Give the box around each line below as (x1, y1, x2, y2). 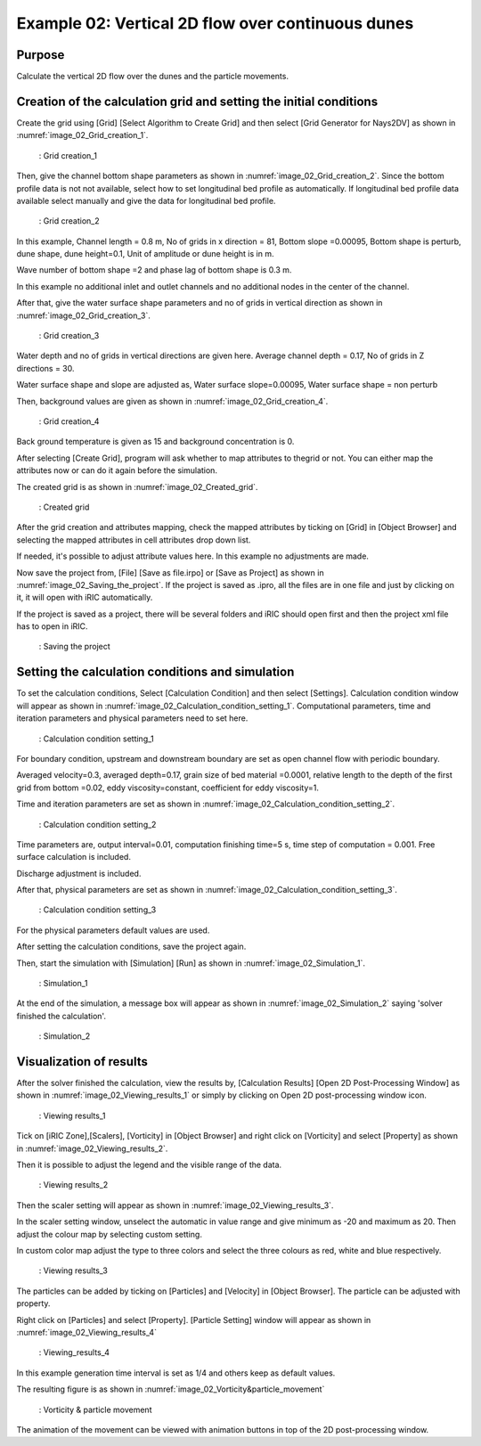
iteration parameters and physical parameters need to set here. (16, 713, 249, 723)
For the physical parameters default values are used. (16, 925, 210, 935)
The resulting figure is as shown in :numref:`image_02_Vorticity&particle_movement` (16, 1384, 325, 1394)
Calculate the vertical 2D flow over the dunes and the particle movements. (16, 71, 289, 82)
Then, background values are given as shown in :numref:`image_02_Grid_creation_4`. (16, 396, 329, 406)
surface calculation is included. (16, 852, 131, 862)
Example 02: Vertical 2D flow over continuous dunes (16, 13, 414, 33)
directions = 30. (16, 363, 75, 373)
